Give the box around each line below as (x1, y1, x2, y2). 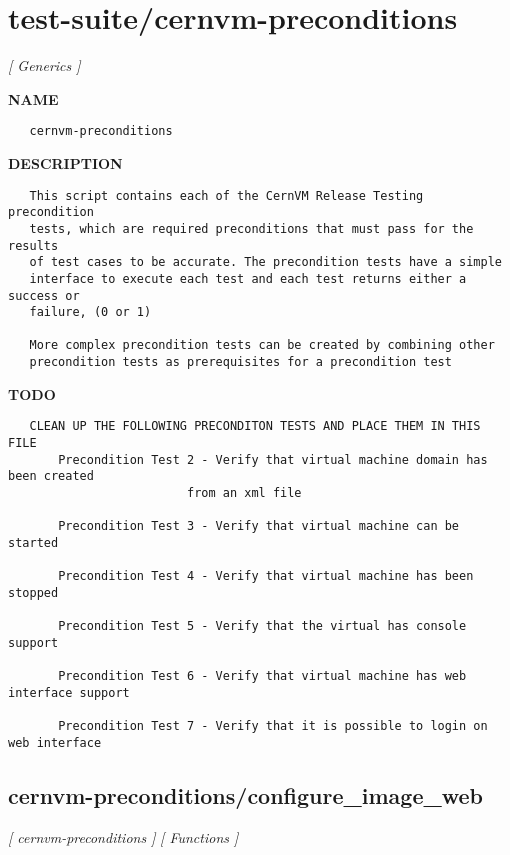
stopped (8, 585, 59, 600)
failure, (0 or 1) (29, 305, 152, 320)
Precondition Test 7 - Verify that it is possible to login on (58, 719, 488, 734)
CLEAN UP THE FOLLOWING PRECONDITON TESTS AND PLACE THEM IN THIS (29, 419, 481, 434)
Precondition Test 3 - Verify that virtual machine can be (58, 519, 460, 534)
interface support (8, 685, 130, 700)
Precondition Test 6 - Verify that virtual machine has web (58, 669, 467, 684)
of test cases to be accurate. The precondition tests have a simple (29, 255, 502, 270)
